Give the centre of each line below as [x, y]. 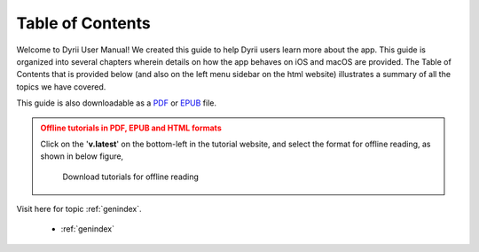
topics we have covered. [61, 87]
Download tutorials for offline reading [131, 177]
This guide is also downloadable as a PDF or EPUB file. [117, 103]
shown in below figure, [82, 156]
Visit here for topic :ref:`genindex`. [79, 209]
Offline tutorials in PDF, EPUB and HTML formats [131, 128]
